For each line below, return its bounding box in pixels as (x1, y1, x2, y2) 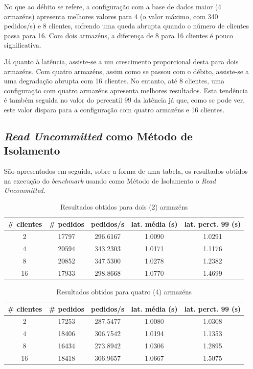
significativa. (4, 40, 41, 50)
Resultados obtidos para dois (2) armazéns (60, 201, 188, 211)
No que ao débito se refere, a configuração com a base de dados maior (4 (4, 1, 222, 11)
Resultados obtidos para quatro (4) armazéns (56, 286, 192, 296)
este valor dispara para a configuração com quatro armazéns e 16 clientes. (4, 104, 225, 114)
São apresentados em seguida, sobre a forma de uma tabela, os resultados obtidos (4, 166, 248, 176)
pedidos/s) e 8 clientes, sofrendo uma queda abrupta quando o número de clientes (4, 21, 249, 31)
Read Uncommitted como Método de (4, 128, 193, 143)
